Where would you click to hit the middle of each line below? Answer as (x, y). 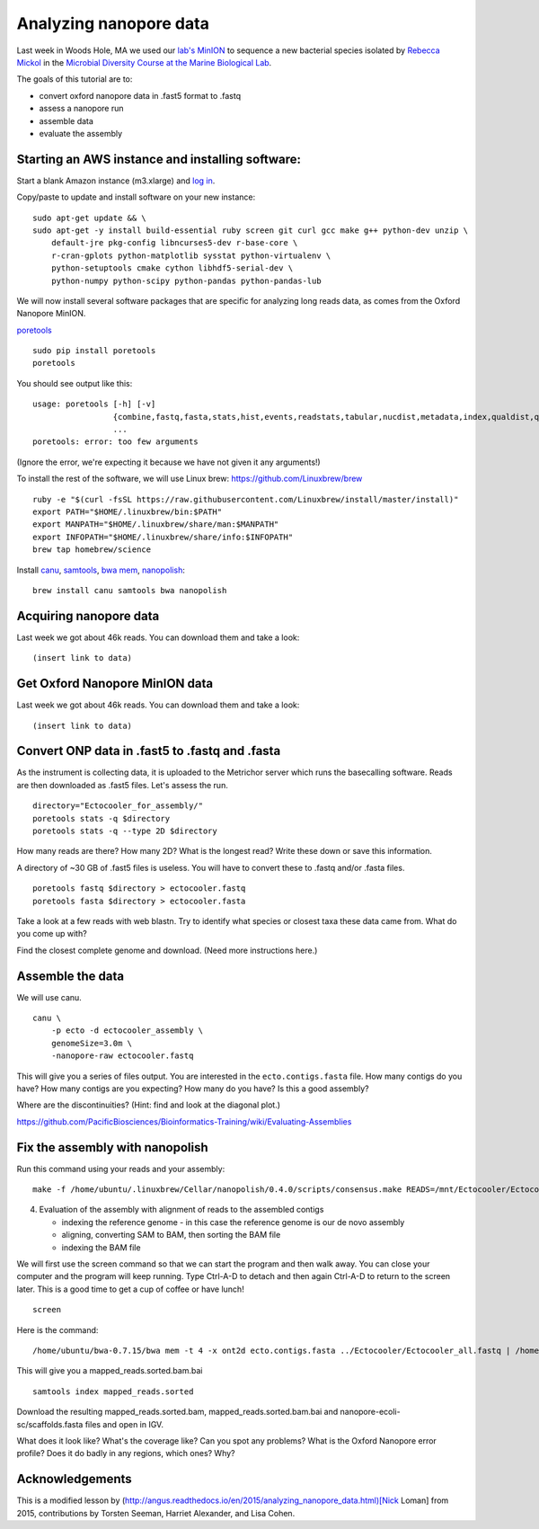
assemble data (66, 120)
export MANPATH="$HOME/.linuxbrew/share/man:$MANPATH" (156, 524)
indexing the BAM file (101, 1247)
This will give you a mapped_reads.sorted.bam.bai (110, 1371)
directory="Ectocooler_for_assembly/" (118, 806)
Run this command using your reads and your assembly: (121, 1169)
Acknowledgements (74, 1479)
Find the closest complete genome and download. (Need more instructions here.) (167, 950)
